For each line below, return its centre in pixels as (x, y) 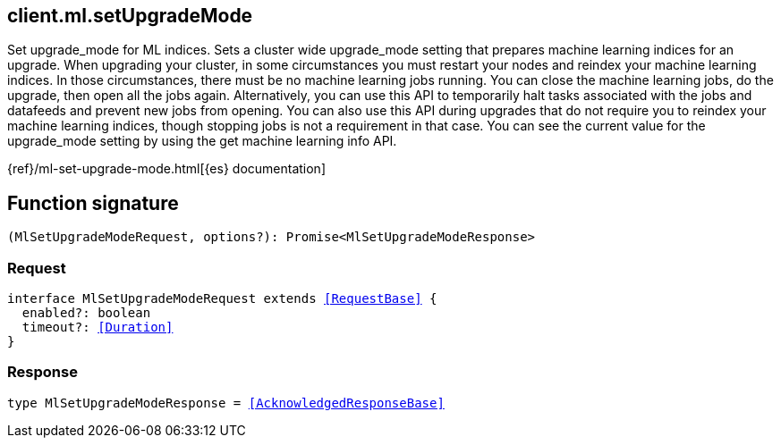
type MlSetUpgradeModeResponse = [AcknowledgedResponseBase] (226, 403)
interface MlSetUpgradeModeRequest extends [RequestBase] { (222, 299)
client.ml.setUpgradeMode (130, 16)
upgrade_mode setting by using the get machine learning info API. (202, 141)
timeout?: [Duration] (98, 327)
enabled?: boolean (86, 313)
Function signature (93, 203)
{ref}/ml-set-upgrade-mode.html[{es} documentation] (167, 169)
